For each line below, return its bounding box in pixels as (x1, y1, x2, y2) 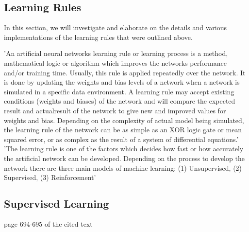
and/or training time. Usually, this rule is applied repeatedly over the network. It (4, 67, 246, 77)
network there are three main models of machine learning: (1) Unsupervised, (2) (4, 162, 242, 173)
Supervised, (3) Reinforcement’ (4, 172, 96, 182)
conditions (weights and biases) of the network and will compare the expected (4, 96, 235, 106)
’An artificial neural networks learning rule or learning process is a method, (4, 48, 228, 58)
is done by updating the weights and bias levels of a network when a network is (4, 77, 240, 87)
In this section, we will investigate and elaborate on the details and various (4, 22, 227, 33)
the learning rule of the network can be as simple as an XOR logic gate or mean (4, 125, 242, 135)
